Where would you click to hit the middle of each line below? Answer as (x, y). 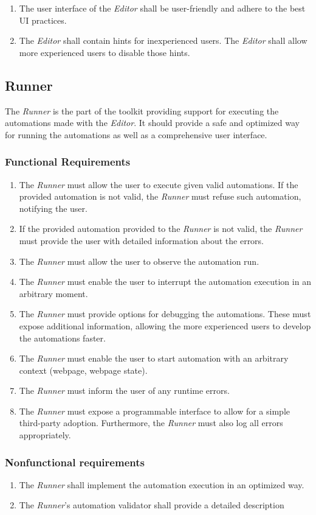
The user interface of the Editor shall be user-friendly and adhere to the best (162, 8)
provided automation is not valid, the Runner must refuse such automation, (160, 196)
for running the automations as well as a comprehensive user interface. (136, 134)
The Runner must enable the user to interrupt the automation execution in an (165, 282)
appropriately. (45, 435)
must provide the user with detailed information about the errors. (142, 240)
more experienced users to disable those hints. (105, 52)
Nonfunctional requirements (75, 462)
